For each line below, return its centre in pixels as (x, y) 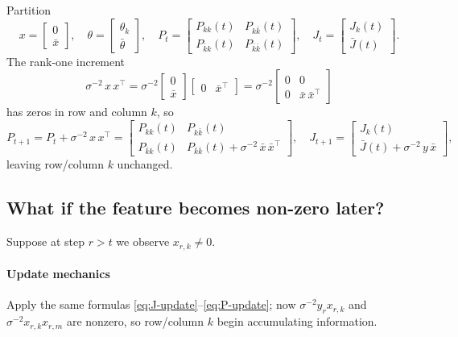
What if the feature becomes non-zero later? (196, 208)
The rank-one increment (66, 61)
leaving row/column (55, 164)
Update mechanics (58, 274)
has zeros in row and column (77, 112)
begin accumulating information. (297, 321)
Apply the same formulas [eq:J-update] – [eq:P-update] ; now (151, 304)
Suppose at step (45, 241)
